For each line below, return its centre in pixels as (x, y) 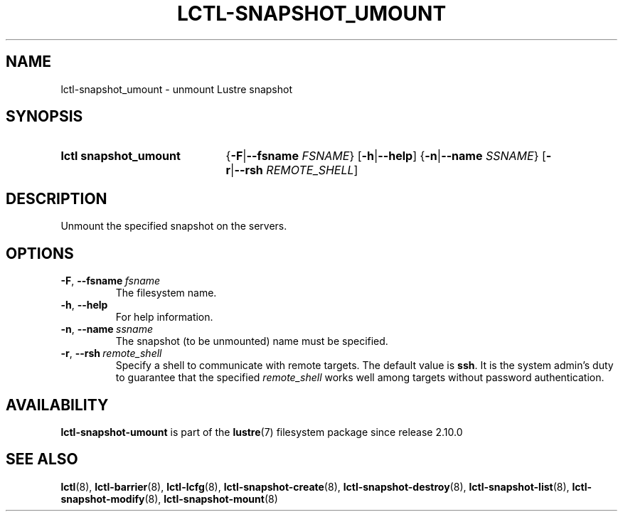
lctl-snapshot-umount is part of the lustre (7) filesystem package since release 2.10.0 (262, 432)
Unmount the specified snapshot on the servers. (174, 226)
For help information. (164, 317)
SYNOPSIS (44, 117)
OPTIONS (40, 253)
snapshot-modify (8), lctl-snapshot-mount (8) (169, 499)
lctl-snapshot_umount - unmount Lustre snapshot (177, 89)
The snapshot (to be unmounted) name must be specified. (252, 341)
